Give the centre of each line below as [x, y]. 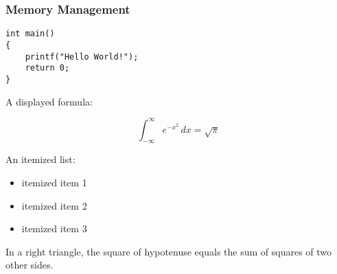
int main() [30, 34]
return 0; [47, 68]
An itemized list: [40, 159]
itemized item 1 [54, 182]
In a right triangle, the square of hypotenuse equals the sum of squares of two [169, 251]
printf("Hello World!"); [82, 57]
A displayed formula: [49, 101]
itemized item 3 [54, 228]
